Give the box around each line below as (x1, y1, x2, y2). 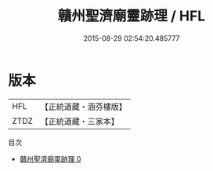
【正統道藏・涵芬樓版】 (40, 101, 128, 112)
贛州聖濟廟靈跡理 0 (19, 154, 81, 163)
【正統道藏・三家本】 (40, 115, 120, 126)
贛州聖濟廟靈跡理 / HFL (57, 7, 206, 25)
